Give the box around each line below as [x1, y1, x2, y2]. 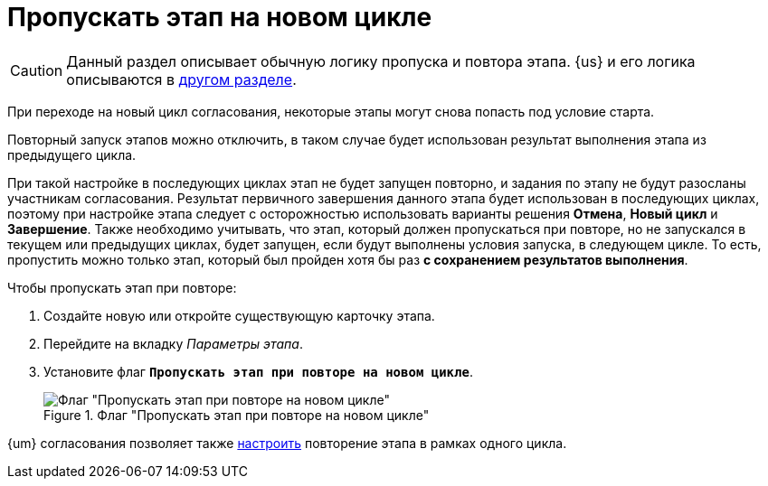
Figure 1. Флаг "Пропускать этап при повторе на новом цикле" [43, 407, 430, 423]
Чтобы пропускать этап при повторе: [7, 279, 237, 295]
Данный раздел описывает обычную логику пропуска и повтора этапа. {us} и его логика [66, 51, 696, 70]
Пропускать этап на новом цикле [7, 2, 432, 33]
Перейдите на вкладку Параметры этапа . [43, 335, 303, 351]
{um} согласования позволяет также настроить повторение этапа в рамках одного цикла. [7, 435, 567, 451]
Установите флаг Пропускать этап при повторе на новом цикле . [43, 363, 473, 379]
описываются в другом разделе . [66, 70, 297, 89]
